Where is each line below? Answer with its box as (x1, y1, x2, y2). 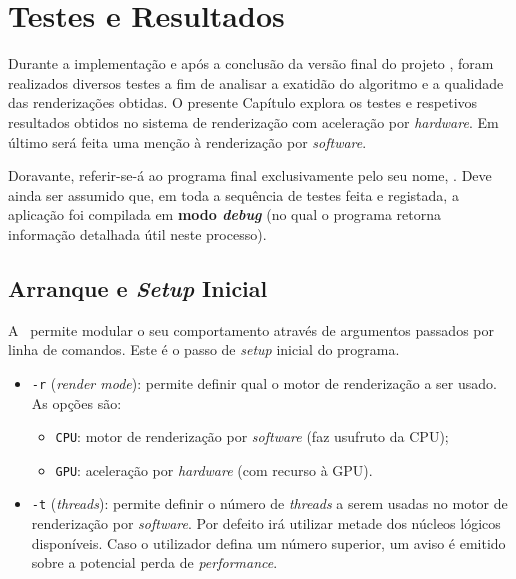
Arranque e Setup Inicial (8, 272, 268, 303)
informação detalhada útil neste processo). (8, 223, 267, 244)
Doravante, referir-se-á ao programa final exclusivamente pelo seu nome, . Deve (8, 165, 492, 186)
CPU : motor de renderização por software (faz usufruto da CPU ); (55, 426, 449, 447)
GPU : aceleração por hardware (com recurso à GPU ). (55, 459, 373, 480)
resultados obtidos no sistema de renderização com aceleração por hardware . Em (8, 111, 499, 132)
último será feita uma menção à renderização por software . (8, 131, 367, 152)
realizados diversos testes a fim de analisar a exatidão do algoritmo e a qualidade (8, 72, 504, 93)
